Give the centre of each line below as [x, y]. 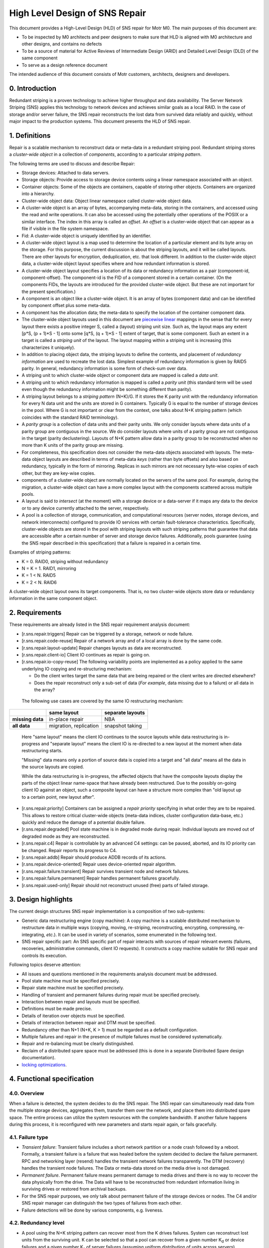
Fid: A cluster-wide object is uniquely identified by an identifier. [86, 236]
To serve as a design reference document [65, 65]
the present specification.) [49, 292]
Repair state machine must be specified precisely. [73, 988]
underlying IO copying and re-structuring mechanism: [77, 668]
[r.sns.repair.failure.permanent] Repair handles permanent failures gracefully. [101, 878]
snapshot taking [123, 725]
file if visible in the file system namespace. [65, 229]
